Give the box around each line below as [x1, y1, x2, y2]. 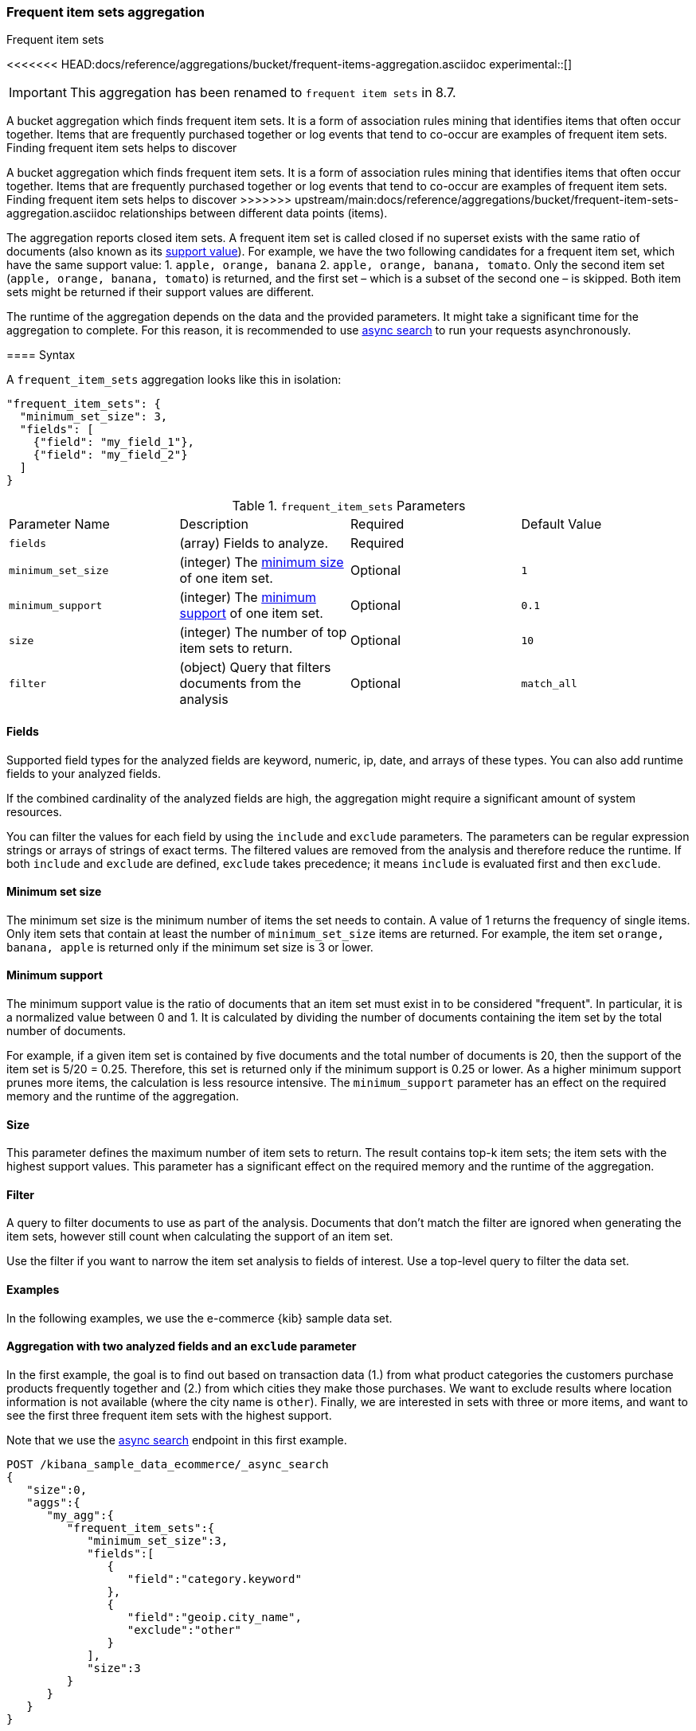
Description [179, 516, 248, 533]
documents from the [179, 675, 302, 692]
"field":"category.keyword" [127, 1572, 302, 1585]
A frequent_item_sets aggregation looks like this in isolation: [6, 373, 342, 387]
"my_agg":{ [46, 1508, 114, 1522]
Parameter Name [9, 516, 110, 533]
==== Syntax [6, 348, 76, 362]
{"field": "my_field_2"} [33, 448, 188, 462]
